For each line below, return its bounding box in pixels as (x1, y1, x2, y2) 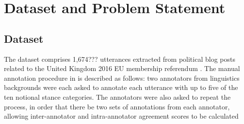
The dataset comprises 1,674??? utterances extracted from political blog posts (4, 53, 235, 64)
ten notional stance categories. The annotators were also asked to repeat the (4, 91, 231, 102)
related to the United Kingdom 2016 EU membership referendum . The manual (4, 63, 240, 73)
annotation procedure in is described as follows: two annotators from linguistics (4, 72, 240, 83)
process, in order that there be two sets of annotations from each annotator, (4, 101, 230, 111)
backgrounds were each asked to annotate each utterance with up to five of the (4, 82, 238, 92)
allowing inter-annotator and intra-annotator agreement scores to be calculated (4, 111, 239, 121)
